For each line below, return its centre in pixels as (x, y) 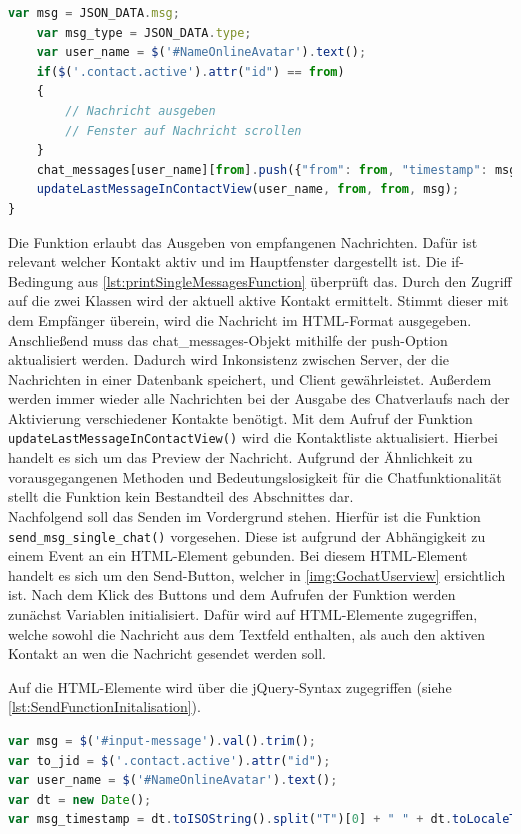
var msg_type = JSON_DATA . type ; (144, 32)
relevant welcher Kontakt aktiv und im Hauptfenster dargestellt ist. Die (227, 261)
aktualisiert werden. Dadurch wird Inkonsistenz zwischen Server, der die (228, 359)
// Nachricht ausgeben (140, 110)
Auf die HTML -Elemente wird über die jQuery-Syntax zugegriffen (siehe (230, 686)
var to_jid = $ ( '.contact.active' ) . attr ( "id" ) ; (169, 760)
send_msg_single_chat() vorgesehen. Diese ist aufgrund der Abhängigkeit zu (247, 535)
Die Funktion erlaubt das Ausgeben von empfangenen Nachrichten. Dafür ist (243, 241)
